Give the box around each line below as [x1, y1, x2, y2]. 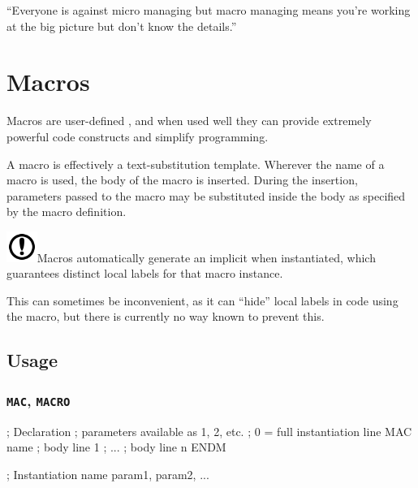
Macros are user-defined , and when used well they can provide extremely [6, 112, 372, 129]
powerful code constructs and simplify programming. [6, 127, 269, 145]
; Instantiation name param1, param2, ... [6, 465, 209, 482]
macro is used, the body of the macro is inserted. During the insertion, [6, 171, 358, 188]
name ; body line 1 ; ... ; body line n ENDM [6, 438, 226, 456]
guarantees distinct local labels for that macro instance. [6, 265, 283, 282]
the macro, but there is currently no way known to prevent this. [6, 308, 325, 325]
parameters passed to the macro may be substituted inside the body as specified [6, 187, 406, 204]
